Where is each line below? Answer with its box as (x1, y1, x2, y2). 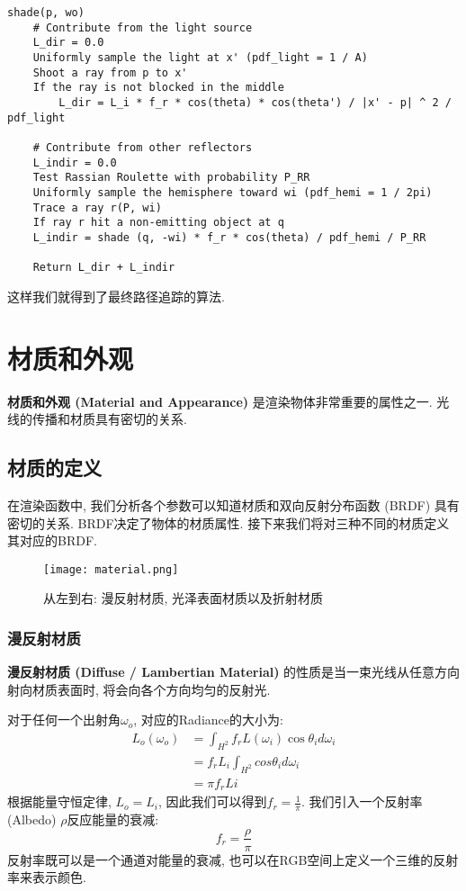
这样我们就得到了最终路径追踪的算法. (7, 286, 225, 305)
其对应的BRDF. (7, 531, 97, 550)
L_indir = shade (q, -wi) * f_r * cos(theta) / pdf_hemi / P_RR (32, 230, 426, 244)
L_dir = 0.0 (32, 36, 104, 49)
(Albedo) (7, 809, 57, 828)
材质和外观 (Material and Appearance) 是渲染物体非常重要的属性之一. (7, 391, 433, 410)
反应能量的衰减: (67, 809, 159, 828)
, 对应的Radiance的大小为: (133, 710, 283, 729)
